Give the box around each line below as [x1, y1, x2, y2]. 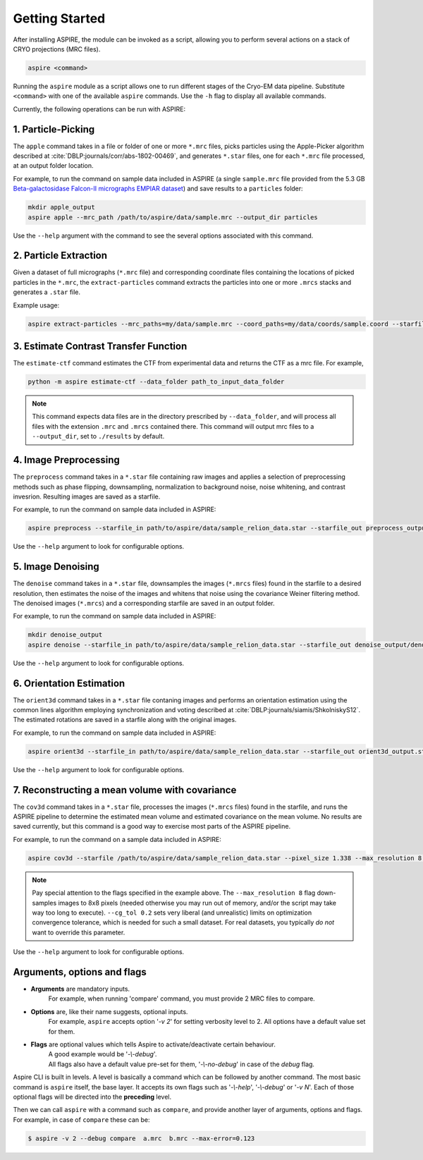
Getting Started [13, 11, 106, 26]
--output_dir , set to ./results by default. [32, 432, 165, 441]
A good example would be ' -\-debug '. [48, 1050, 157, 1058]
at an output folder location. [13, 161, 94, 170]
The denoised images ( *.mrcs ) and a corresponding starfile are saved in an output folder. [13, 599, 275, 607]
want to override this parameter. [32, 928, 125, 936]
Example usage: [13, 300, 60, 310]
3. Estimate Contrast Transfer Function [13, 340, 188, 352]
